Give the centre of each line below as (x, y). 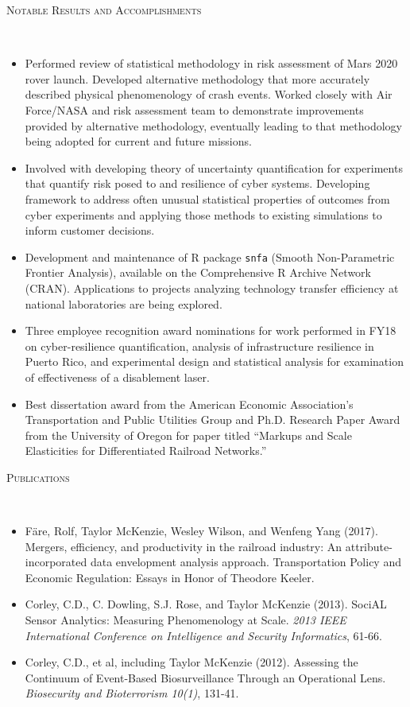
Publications (38, 477)
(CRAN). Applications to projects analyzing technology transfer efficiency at (212, 287)
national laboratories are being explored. (124, 303)
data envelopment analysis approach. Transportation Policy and (246, 562)
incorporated (56, 562)
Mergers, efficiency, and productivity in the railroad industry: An (184, 546)
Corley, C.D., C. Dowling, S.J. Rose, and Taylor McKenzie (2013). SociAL (206, 604)
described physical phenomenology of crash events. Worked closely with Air (209, 94)
